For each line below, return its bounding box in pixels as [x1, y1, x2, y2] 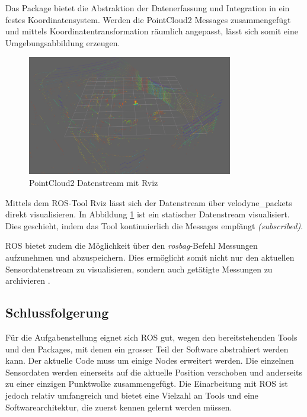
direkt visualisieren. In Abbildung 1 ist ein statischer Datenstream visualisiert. [5, 208, 290, 220]
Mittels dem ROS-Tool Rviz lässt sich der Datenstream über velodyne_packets [5, 196, 292, 208]
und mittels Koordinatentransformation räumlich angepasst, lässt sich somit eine [5, 25, 298, 37]
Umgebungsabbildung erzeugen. [5, 36, 120, 49]
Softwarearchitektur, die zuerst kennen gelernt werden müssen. [5, 400, 232, 413]
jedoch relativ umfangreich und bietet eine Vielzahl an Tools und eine [5, 389, 258, 401]
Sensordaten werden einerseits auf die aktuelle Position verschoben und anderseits [5, 365, 303, 378]
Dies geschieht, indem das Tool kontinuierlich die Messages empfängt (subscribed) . [5, 219, 303, 232]
